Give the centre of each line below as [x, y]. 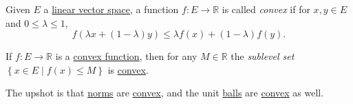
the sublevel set [263, 56]
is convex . [128, 69]
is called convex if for [266, 9]
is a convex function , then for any [126, 56]
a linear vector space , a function [111, 9]
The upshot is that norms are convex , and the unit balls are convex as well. [165, 93]
